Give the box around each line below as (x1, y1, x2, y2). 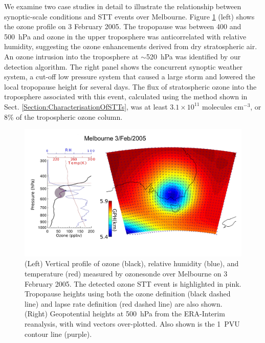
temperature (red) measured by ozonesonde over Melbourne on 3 (25, 268, 228, 278)
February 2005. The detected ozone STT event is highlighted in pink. (25, 278, 241, 289)
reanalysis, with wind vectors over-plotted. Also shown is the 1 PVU (25, 318, 240, 329)
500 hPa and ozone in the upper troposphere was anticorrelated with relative (4, 31, 247, 41)
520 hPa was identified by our (146, 51, 241, 61)
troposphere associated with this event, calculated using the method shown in (4, 91, 248, 102)
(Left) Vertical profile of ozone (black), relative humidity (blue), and (25, 258, 239, 269)
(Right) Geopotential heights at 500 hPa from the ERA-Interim (25, 308, 225, 319)
